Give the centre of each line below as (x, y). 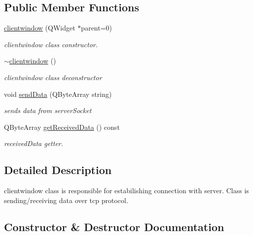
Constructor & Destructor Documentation (114, 226)
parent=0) (97, 28)
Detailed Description (58, 170)
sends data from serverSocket (48, 110)
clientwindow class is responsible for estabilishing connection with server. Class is (126, 191)
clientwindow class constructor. (51, 44)
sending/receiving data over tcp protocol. (66, 200)
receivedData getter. (34, 143)
